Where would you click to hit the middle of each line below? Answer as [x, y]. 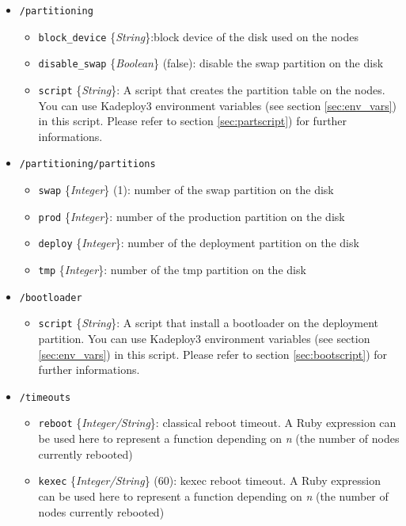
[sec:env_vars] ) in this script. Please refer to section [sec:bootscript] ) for [213, 354]
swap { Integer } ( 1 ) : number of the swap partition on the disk [186, 190]
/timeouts [45, 397]
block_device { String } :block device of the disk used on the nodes [198, 36]
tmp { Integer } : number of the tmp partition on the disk [172, 270]
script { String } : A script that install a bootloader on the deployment [209, 323]
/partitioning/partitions [87, 164]
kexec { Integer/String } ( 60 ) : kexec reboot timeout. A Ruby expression [210, 480]
